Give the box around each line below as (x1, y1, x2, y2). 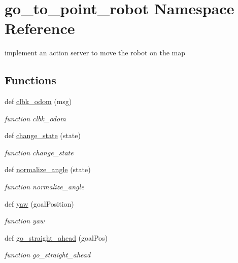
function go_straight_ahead (5, 249, 91, 260)
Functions (5, 72, 56, 88)
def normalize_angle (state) (5, 164, 91, 175)
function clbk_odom (5, 113, 66, 123)
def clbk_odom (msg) (5, 96, 72, 107)
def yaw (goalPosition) (5, 198, 74, 209)
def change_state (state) (5, 130, 81, 141)
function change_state (5, 147, 74, 157)
